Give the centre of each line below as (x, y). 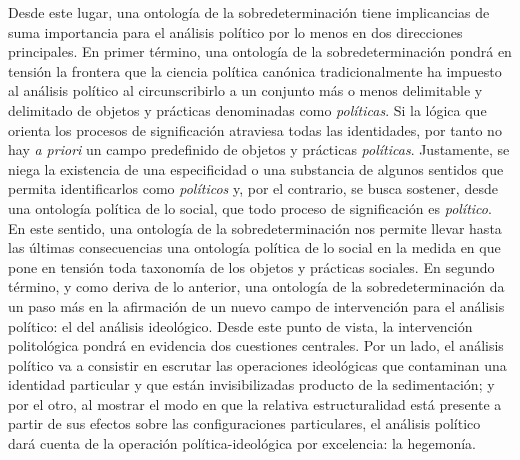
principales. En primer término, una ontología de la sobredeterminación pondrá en (260, 51)
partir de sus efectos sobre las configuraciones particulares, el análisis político (244, 423)
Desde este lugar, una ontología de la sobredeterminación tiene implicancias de (249, 12)
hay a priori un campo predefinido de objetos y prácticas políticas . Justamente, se (259, 149)
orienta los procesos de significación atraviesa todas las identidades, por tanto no (255, 129)
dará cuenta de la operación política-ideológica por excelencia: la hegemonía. (242, 443)
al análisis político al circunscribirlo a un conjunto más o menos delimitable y (245, 90)
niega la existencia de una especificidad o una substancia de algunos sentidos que (256, 168)
